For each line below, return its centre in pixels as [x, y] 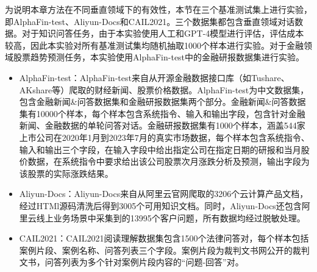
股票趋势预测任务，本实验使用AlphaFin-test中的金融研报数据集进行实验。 [159, 57]
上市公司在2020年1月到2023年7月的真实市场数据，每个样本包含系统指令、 [164, 137]
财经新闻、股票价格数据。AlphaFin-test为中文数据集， [202, 89]
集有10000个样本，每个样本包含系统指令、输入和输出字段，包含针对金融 [162, 113]
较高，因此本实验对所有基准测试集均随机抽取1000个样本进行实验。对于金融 [154, 45]
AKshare [36, 89]
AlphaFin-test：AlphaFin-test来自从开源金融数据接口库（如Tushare [150, 77]
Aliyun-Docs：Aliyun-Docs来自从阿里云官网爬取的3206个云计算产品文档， [164, 194]
